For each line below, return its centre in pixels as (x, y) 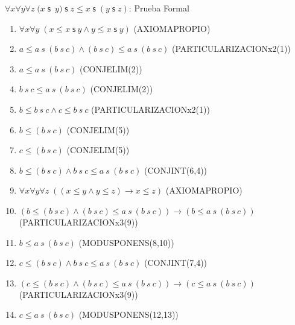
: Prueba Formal (159, 8)
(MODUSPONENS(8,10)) (126, 242)
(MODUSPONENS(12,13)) (128, 314)
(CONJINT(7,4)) (176, 263)
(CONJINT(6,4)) (176, 170)
